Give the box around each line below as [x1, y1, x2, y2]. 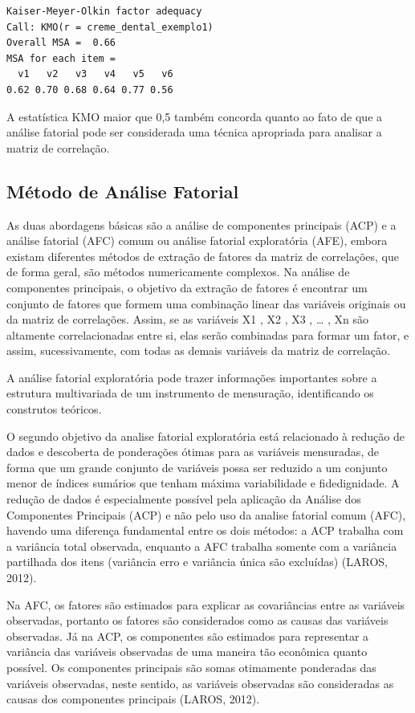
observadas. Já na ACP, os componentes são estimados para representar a [6, 627, 369, 644]
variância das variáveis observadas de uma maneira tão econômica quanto [6, 643, 368, 660]
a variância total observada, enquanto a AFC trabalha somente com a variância [6, 537, 397, 554]
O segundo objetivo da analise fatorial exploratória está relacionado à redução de [6, 427, 405, 444]
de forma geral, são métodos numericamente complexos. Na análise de [6, 263, 350, 280]
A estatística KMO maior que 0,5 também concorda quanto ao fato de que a [6, 108, 383, 124]
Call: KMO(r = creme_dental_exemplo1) [6, 21, 214, 33]
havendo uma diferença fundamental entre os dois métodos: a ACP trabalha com [6, 522, 404, 539]
